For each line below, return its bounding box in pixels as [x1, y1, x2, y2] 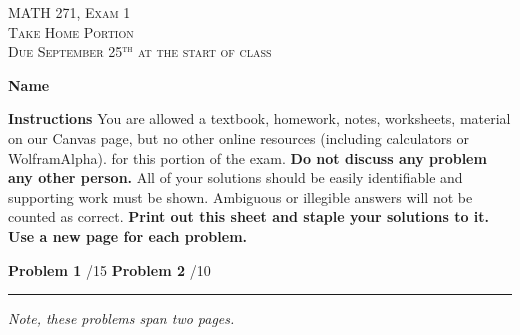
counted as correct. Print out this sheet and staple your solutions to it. [8, 206, 490, 227]
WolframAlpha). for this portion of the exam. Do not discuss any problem [8, 147, 487, 168]
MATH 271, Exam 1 [8, 2, 131, 22]
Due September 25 [8, 41, 123, 62]
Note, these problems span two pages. [8, 308, 235, 329]
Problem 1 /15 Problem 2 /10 [8, 259, 211, 280]
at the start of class [137, 41, 272, 62]
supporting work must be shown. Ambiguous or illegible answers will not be [8, 186, 473, 207]
